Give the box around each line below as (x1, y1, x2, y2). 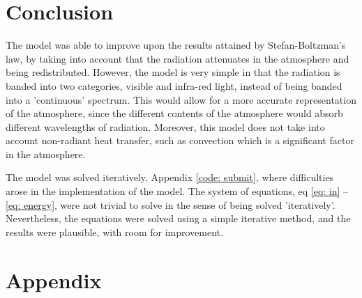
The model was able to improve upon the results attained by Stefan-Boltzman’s (6, 38, 346, 52)
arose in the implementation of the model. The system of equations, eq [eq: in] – (6, 184, 349, 198)
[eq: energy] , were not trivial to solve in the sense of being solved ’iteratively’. (6, 197, 335, 212)
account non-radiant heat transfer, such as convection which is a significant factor (6, 133, 354, 148)
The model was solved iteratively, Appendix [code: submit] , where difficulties (6, 170, 334, 185)
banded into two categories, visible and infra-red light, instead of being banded (6, 78, 342, 93)
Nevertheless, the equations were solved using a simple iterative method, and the (6, 211, 351, 226)
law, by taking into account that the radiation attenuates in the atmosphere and (6, 51, 349, 65)
